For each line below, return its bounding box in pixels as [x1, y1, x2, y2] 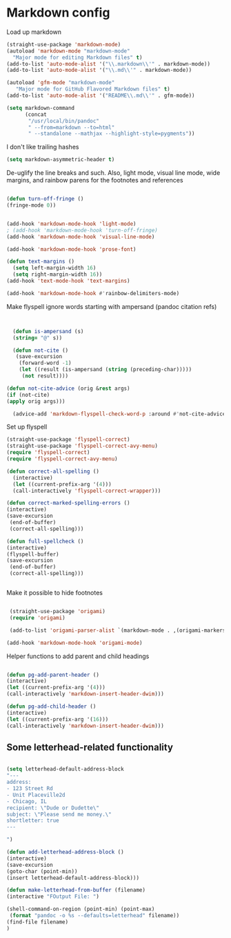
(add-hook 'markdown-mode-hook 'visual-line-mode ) [6, 233, 155, 240]
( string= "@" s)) [12, 334, 63, 341]
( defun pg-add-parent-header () [6, 671, 99, 678]
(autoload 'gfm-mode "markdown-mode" [6, 79, 115, 86]
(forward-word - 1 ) [19, 359, 72, 367]
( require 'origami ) [9, 614, 66, 621]
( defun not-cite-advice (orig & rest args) [6, 385, 130, 392]
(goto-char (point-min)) [6, 867, 78, 875]
